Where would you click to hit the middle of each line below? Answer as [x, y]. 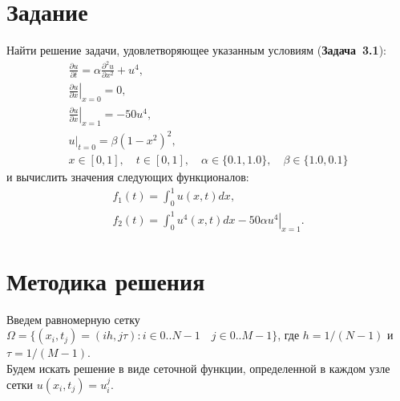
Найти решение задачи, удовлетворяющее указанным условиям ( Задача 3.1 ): [196, 50]
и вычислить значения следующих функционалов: [128, 177]
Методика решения [106, 280]
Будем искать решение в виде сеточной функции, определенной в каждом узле [198, 368]
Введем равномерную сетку [73, 319]
